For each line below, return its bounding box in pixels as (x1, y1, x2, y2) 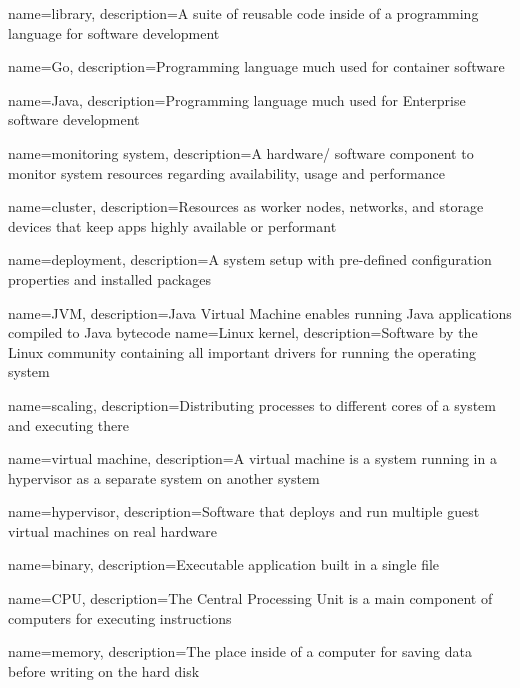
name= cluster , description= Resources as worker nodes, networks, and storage (8, 196, 484, 217)
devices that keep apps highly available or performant (8, 215, 337, 236)
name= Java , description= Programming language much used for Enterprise (8, 89, 466, 110)
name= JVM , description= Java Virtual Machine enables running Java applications (8, 302, 512, 323)
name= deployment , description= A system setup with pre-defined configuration (8, 249, 492, 270)
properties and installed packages (8, 268, 211, 289)
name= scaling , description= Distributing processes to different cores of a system (8, 394, 496, 415)
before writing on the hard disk (8, 660, 200, 681)
